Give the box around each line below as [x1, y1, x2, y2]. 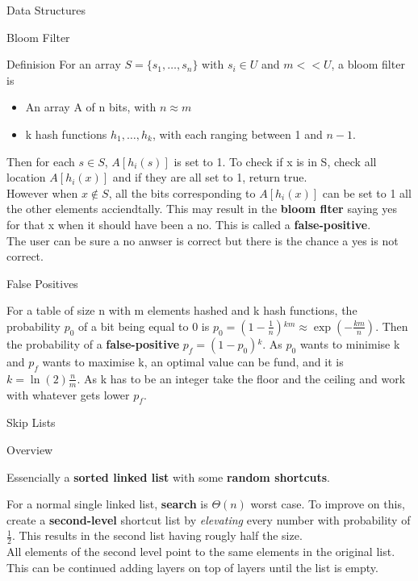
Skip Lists [6, 414, 56, 431]
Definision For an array [6, 56, 121, 73]
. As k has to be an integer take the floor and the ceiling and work [77, 370, 406, 387]
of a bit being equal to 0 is [78, 317, 210, 334]
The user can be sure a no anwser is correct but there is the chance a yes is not [6, 232, 399, 249]
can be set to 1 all [322, 184, 412, 201]
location [6, 169, 46, 186]
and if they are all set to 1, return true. [112, 169, 307, 186]
